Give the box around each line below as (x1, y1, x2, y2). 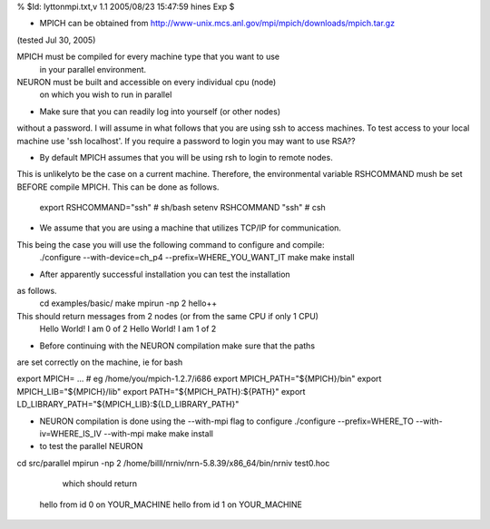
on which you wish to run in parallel (39, 89, 172, 100)
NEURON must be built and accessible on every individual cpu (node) (16, 76, 277, 87)
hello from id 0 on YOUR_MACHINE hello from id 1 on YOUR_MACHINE (39, 499, 303, 510)
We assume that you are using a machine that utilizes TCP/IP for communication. (39, 222, 342, 233)
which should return (62, 478, 138, 489)
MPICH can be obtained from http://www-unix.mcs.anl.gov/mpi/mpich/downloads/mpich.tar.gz (39, 18, 395, 29)
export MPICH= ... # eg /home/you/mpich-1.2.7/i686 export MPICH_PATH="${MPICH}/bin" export (16, 373, 382, 385)
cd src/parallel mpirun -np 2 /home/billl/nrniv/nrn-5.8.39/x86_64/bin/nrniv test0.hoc (16, 457, 330, 468)
